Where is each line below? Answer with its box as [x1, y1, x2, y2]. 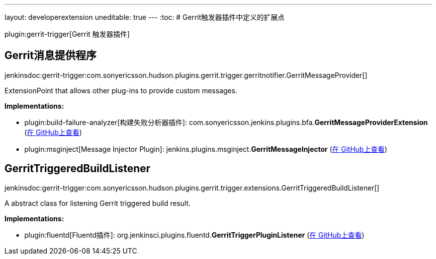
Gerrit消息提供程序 [4, 49, 97, 62]
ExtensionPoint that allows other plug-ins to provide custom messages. [4, 86, 238, 95]
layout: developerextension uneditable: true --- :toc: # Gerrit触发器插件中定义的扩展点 [4, 13, 285, 21]
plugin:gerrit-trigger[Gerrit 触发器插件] [4, 30, 130, 38]
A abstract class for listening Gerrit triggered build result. [4, 198, 191, 207]
